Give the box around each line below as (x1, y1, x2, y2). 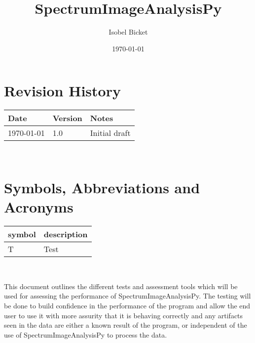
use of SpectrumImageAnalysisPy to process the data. (4, 329, 167, 340)
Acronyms (4, 197, 73, 217)
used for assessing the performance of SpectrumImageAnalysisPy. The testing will (4, 291, 251, 301)
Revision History (4, 81, 121, 101)
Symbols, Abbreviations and (4, 177, 200, 198)
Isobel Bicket (109, 27, 148, 37)
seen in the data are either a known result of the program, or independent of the (4, 320, 247, 330)
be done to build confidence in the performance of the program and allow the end (4, 300, 251, 310)
